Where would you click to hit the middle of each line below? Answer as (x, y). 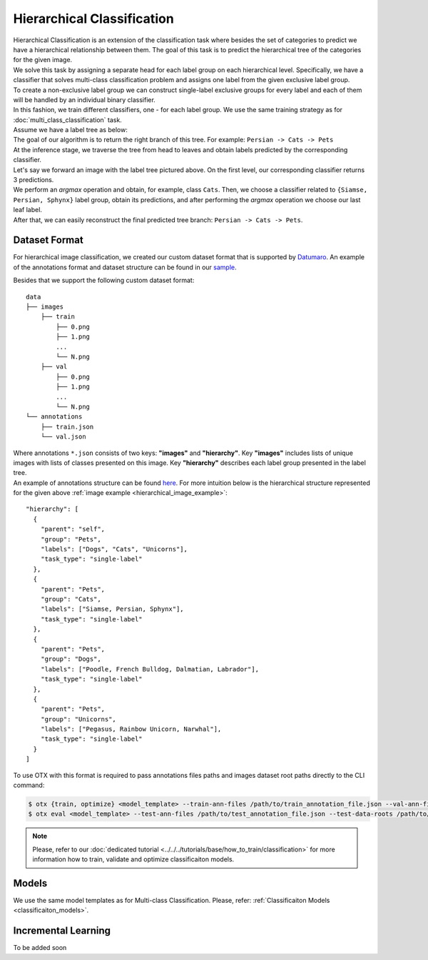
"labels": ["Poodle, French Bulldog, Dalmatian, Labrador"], (150, 669)
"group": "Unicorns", (78, 719)
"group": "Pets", (71, 539)
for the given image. (43, 60)
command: (29, 785)
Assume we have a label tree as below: (70, 130)
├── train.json (67, 426)
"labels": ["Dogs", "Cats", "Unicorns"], (114, 549)
